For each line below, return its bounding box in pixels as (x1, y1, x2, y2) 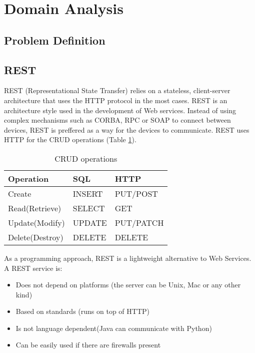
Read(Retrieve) (8, 202, 61, 214)
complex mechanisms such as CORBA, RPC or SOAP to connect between (4, 115, 231, 125)
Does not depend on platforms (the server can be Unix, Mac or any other (15, 279, 241, 290)
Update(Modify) (8, 216, 65, 228)
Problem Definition (4, 32, 105, 48)
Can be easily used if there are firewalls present (15, 339, 161, 350)
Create (8, 187, 31, 199)
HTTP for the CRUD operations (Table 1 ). (4, 134, 136, 145)
